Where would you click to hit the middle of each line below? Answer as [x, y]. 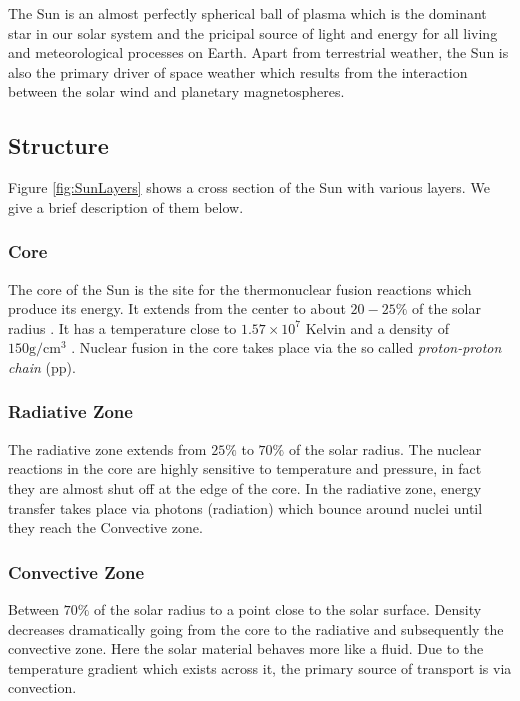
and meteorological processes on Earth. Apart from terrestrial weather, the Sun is [258, 52]
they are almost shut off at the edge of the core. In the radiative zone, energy [245, 487]
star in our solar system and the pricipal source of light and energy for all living [253, 32]
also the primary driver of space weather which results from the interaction [238, 71]
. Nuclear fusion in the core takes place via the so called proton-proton [286, 347]
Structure [58, 145]
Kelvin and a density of [377, 327]
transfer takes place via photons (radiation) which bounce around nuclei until [245, 507]
